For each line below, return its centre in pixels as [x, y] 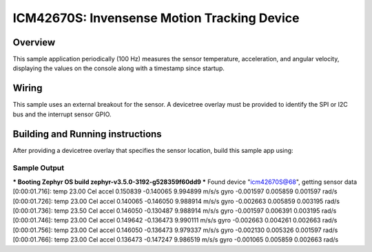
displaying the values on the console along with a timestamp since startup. [119, 68]
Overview [34, 42]
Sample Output [39, 168]
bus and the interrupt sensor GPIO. [62, 114]
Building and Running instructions [87, 134]
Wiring [28, 88]
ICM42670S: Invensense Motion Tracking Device [156, 18]
